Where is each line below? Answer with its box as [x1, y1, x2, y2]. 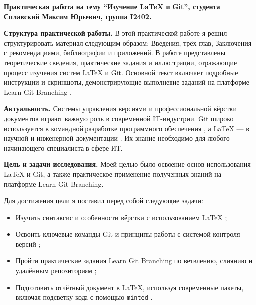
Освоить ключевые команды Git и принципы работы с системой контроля [15, 229, 240, 239]
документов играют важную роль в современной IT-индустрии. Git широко [4, 113, 234, 123]
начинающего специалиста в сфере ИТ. [4, 142, 123, 152]
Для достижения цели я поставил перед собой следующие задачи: [4, 195, 203, 206]
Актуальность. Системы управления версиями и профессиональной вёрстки [4, 103, 237, 114]
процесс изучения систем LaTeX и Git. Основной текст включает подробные [4, 67, 238, 77]
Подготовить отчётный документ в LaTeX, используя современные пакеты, [15, 282, 244, 292]
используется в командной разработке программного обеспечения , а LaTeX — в [4, 123, 249, 133]
